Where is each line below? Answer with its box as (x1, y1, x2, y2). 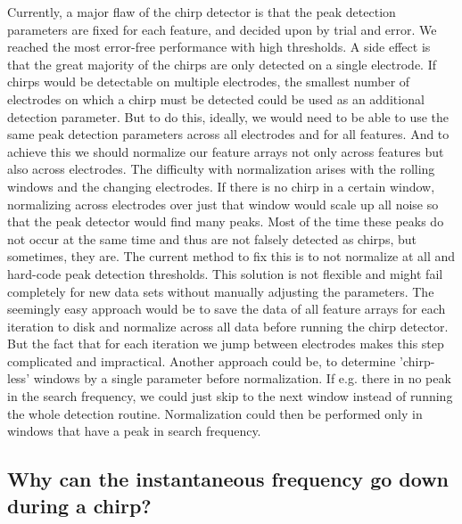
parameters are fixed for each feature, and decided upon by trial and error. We (7, 20, 437, 38)
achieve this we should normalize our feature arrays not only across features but (7, 142, 444, 160)
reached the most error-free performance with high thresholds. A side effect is (7, 37, 431, 56)
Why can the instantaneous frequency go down (7, 465, 450, 493)
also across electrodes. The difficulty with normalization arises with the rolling (7, 160, 435, 178)
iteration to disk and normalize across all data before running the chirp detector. (7, 316, 449, 335)
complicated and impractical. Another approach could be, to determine (7, 351, 396, 370)
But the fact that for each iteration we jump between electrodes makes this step (7, 334, 444, 353)
